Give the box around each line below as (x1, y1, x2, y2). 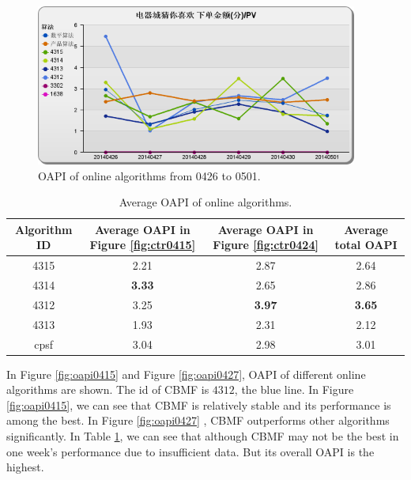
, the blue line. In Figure (234, 381, 354, 398)
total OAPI (334, 236, 398, 253)
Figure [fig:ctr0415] (89, 236, 196, 253)
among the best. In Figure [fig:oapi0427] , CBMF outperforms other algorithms (6, 412, 390, 429)
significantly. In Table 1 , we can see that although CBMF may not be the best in (6, 428, 399, 444)
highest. (6, 459, 44, 475)
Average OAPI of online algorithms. (119, 194, 292, 210)
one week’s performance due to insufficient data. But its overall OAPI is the (6, 443, 375, 459)
